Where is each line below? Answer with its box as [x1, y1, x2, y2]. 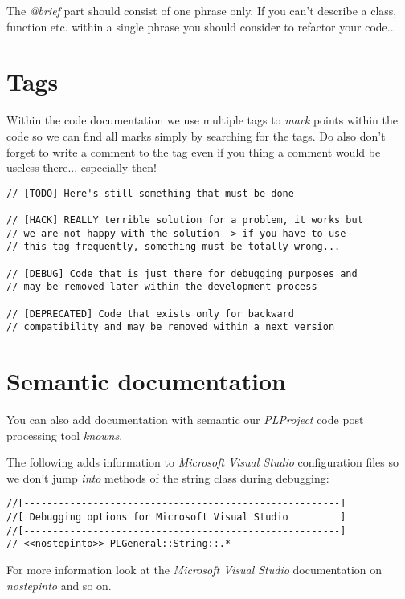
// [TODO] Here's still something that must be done [6, 187, 294, 199]
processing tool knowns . [6, 426, 123, 443]
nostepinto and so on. [6, 577, 112, 593]
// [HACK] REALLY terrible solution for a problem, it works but [6, 214, 363, 226]
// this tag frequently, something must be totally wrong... [6, 241, 341, 253]
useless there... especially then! [6, 159, 157, 176]
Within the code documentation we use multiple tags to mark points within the [6, 112, 398, 128]
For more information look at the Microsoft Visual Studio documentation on [6, 561, 382, 578]
